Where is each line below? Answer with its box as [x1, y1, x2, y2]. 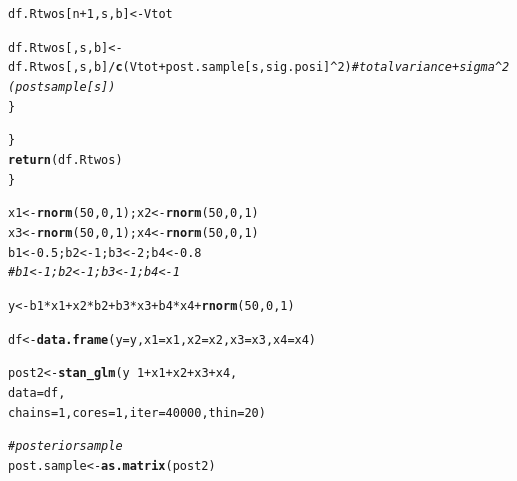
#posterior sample [8, 439, 123, 454]
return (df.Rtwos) [8, 152, 123, 167]
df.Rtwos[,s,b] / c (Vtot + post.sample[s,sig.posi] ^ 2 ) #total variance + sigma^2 [8, 60, 510, 75]
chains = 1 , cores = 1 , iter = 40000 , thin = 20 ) [8, 405, 266, 420]
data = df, [8, 385, 66, 400]
